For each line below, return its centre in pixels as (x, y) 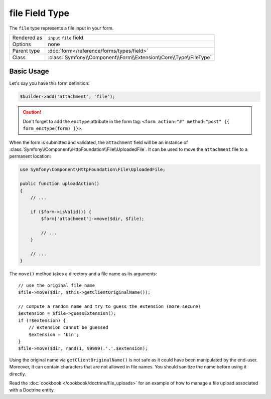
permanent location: (30, 156)
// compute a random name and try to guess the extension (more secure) (109, 306)
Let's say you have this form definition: (49, 83)
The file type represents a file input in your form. (61, 28)
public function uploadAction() (60, 184)
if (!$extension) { (42, 320)
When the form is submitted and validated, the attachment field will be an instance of (99, 142)
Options (22, 44)
